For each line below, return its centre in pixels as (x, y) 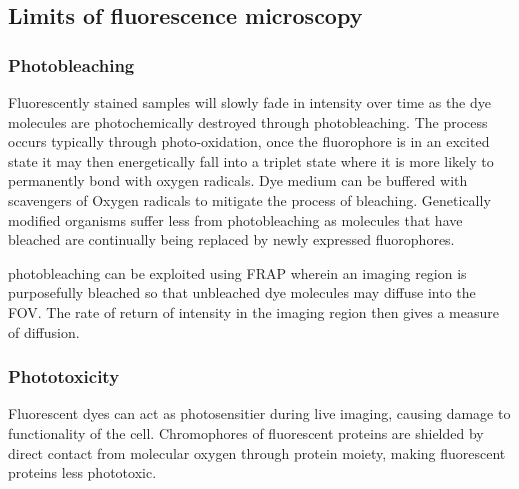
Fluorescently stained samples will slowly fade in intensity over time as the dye (249, 102)
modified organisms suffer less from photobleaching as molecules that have (235, 219)
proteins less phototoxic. (82, 472)
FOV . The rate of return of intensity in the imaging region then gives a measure (253, 311)
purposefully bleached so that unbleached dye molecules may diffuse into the (242, 292)
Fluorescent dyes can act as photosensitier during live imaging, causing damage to (259, 413)
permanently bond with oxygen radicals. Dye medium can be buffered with (238, 180)
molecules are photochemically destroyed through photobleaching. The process (248, 121)
